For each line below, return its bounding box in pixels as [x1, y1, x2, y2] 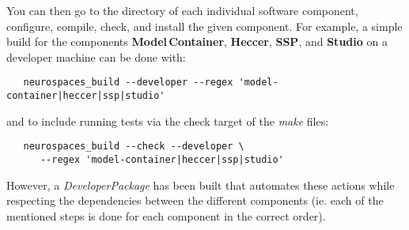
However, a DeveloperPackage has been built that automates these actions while [6, 176, 395, 193]
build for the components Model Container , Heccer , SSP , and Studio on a [6, 33, 388, 50]
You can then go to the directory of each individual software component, [6, 2, 358, 18]
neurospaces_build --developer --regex [23, 77, 233, 89]
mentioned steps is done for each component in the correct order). [6, 207, 326, 224]
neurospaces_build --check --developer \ [23, 141, 244, 153]
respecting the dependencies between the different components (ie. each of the [6, 192, 384, 209]
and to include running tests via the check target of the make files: [6, 112, 329, 129]
